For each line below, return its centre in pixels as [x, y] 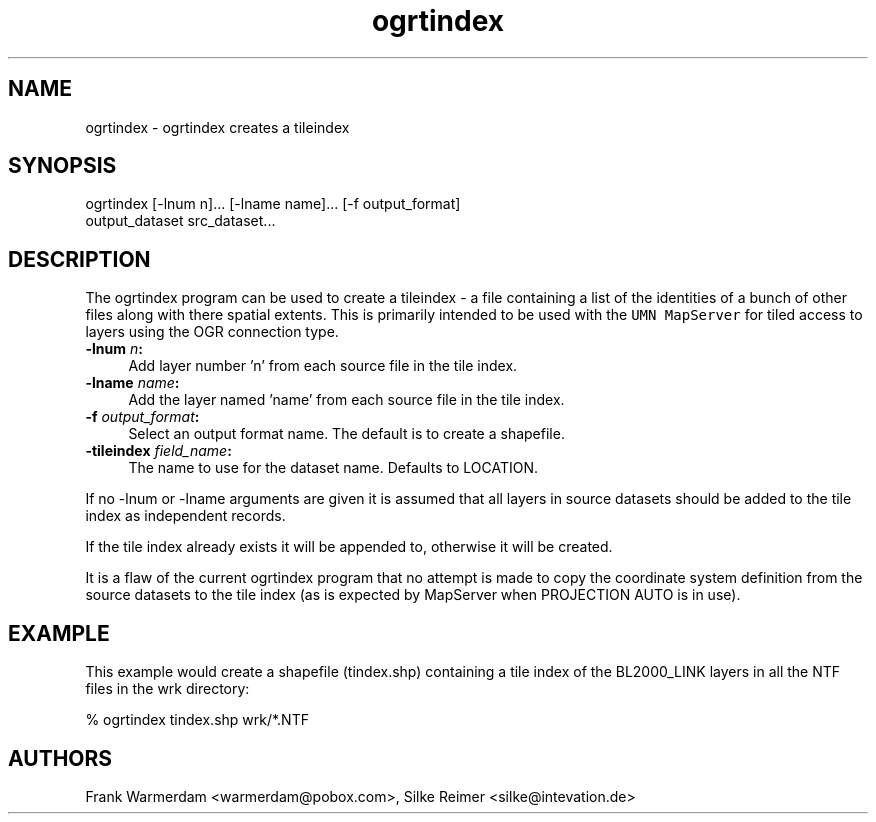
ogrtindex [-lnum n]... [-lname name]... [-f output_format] [273, 204]
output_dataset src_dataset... [180, 221]
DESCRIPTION [79, 259]
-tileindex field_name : [158, 451]
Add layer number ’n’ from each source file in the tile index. [323, 366]
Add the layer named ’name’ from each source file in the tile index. [346, 400]
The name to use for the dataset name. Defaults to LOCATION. [333, 468]
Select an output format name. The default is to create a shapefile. [346, 434]
